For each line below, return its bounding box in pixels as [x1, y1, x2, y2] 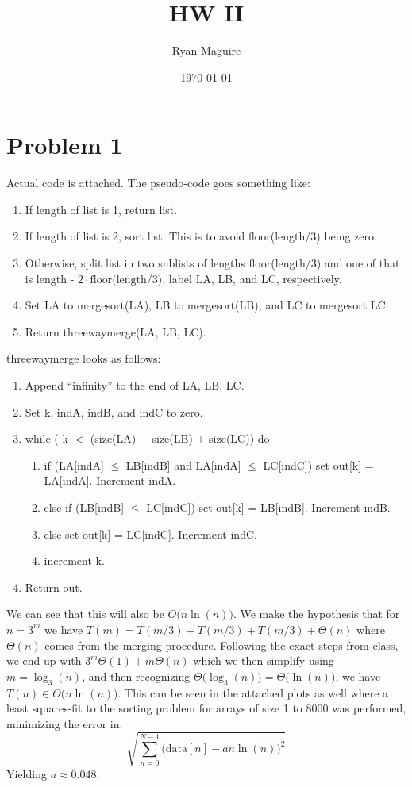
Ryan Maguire [171, 42, 241, 59]
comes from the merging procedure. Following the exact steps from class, [44, 636, 399, 653]
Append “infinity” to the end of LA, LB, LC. [25, 377, 245, 393]
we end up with [6, 652, 82, 669]
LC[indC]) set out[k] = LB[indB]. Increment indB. [146, 498, 391, 515]
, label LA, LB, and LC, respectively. [162, 270, 342, 286]
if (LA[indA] [44, 456, 104, 473]
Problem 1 [6, 129, 123, 161]
